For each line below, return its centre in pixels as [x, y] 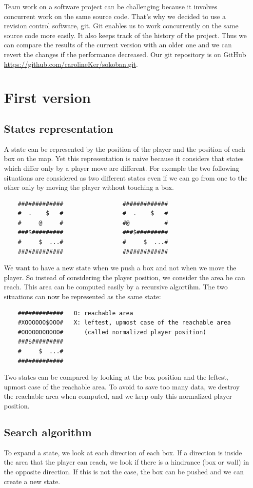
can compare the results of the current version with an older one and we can [118, 45]
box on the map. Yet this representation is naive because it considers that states [124, 158]
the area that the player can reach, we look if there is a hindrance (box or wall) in [126, 462]
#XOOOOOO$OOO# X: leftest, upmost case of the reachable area [124, 323]
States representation [59, 128]
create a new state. [32, 481]
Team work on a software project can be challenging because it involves [111, 6]
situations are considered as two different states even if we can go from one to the [126, 177]
